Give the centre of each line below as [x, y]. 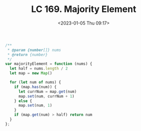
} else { [23, 101]
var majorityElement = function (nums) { [49, 64]
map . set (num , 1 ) [35, 105]
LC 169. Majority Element [84, 9]
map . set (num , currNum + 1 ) [46, 96]
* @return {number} [28, 54]
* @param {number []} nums [34, 50]
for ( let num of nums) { [35, 82]
